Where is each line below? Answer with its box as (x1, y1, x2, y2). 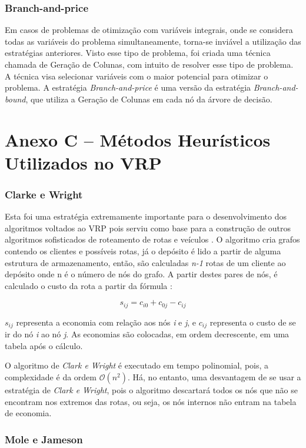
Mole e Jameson (5, 432, 83, 446)
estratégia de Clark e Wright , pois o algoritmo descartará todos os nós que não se (5, 384, 298, 396)
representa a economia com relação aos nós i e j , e (16, 316, 197, 328)
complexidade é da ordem (5, 371, 97, 383)
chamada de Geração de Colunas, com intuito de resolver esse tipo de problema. (5, 58, 294, 70)
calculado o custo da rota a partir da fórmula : (5, 279, 172, 291)
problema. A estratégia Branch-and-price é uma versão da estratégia (5, 81, 251, 94)
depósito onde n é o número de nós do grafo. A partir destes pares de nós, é (5, 268, 278, 280)
